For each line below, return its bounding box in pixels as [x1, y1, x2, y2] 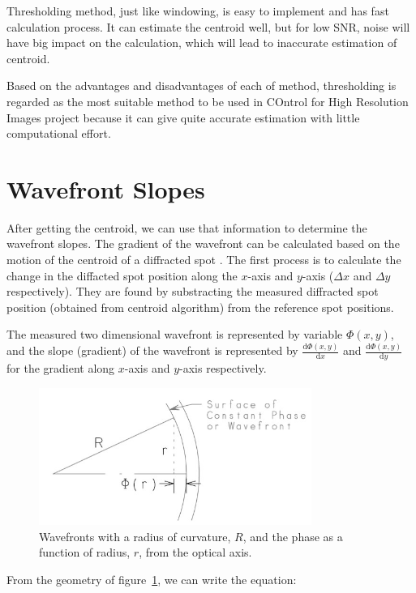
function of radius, [39, 544, 131, 561]
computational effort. [6, 125, 111, 142]
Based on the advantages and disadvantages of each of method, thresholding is [6, 77, 397, 94]
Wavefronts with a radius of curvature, [39, 527, 231, 544]
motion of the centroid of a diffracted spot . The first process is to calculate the [6, 251, 401, 268]
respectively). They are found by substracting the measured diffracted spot [6, 283, 379, 300]
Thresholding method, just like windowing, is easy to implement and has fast [6, 2, 389, 19]
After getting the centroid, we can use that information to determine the [6, 219, 367, 236]
